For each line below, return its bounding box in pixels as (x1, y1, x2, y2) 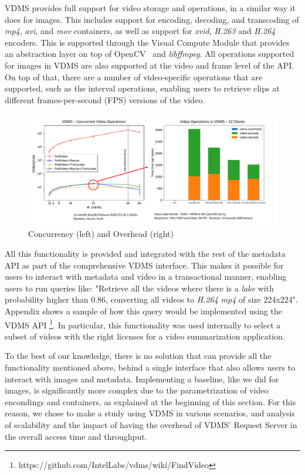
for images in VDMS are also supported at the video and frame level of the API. (5, 59, 294, 71)
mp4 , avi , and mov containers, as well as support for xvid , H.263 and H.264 (5, 25, 276, 37)
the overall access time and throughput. (5, 430, 147, 442)
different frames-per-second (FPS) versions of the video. (5, 93, 205, 106)
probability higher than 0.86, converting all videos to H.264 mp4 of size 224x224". (5, 293, 298, 306)
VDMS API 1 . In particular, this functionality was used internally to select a (5, 317, 281, 331)
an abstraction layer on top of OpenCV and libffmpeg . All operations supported (5, 48, 294, 60)
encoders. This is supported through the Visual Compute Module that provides (5, 36, 290, 48)
